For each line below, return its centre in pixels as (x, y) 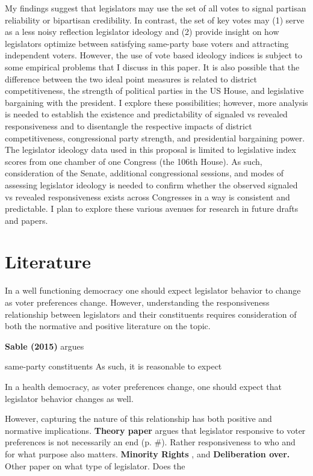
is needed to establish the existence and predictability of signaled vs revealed (146, 114)
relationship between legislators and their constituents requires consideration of (151, 314)
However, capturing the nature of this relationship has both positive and (138, 419)
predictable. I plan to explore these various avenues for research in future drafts (152, 209)
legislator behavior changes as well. (69, 398)
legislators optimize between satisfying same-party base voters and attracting (147, 43)
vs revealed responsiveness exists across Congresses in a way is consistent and (147, 196)
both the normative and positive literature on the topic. (108, 326)
